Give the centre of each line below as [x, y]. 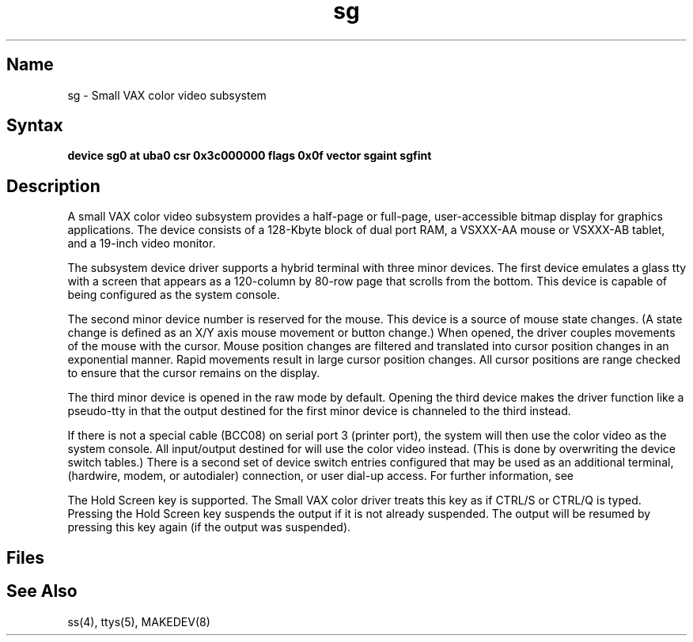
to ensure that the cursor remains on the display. [194, 373]
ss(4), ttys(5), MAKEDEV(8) [139, 621]
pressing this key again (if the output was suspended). [209, 527]
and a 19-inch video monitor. [142, 244]
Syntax [35, 126]
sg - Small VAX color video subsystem [167, 95]
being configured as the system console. [174, 295]
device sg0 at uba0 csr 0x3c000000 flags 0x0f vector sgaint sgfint [250, 156]
